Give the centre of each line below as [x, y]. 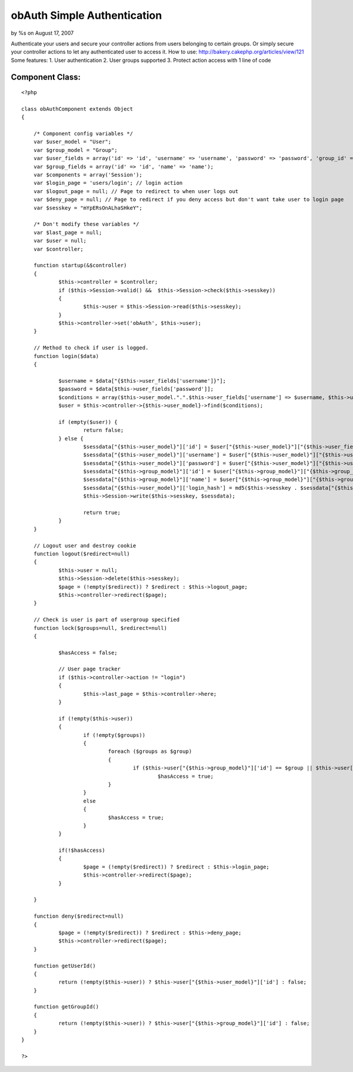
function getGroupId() [66, 1007]
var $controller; [58, 249]
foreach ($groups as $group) [150, 751]
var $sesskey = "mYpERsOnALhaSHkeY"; [88, 208]
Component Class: [46, 77]
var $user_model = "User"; [72, 142]
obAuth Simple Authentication [86, 15]
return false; [104, 430]
